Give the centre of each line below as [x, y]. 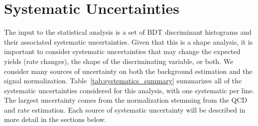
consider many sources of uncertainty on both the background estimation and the [128, 71]
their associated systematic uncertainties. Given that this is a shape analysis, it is [129, 41]
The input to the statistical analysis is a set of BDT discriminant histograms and [128, 32]
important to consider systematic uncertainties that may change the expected [122, 51]
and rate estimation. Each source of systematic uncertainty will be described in [125, 109]
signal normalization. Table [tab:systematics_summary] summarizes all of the [123, 81]
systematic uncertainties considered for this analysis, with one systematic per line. [129, 90]
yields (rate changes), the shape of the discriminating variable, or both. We [119, 61]
